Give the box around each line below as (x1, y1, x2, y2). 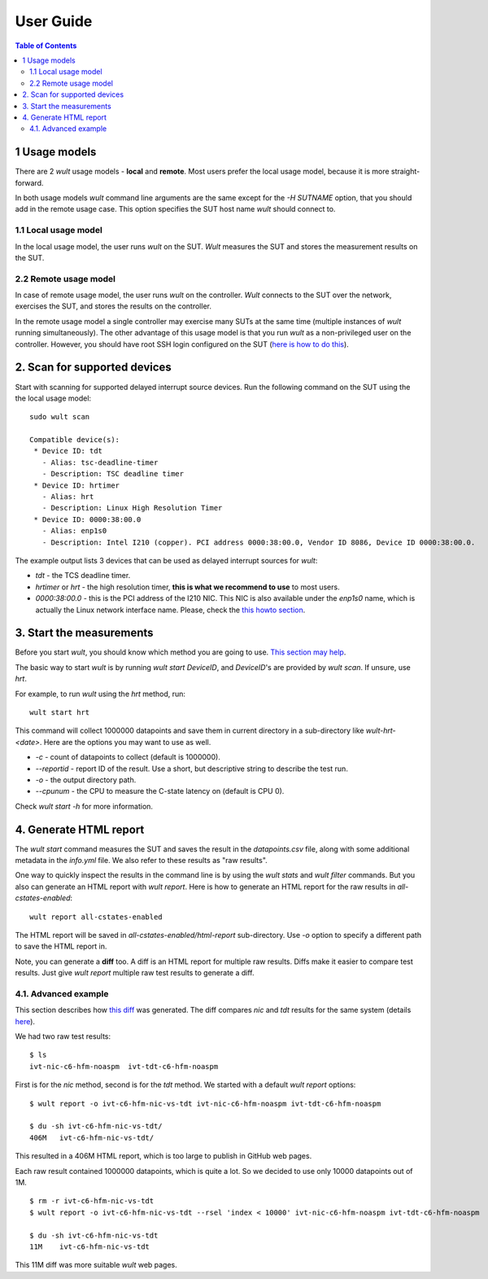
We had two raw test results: (15, 1032, 111, 1041)
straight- (390, 167, 420, 177)
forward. (15, 177, 44, 187)
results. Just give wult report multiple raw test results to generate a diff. (15, 968, 255, 978)
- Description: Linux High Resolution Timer (41, 503, 223, 513)
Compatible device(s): (29, 436, 120, 445)
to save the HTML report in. (15, 941, 107, 952)
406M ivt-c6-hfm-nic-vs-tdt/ (29, 1132, 155, 1142)
